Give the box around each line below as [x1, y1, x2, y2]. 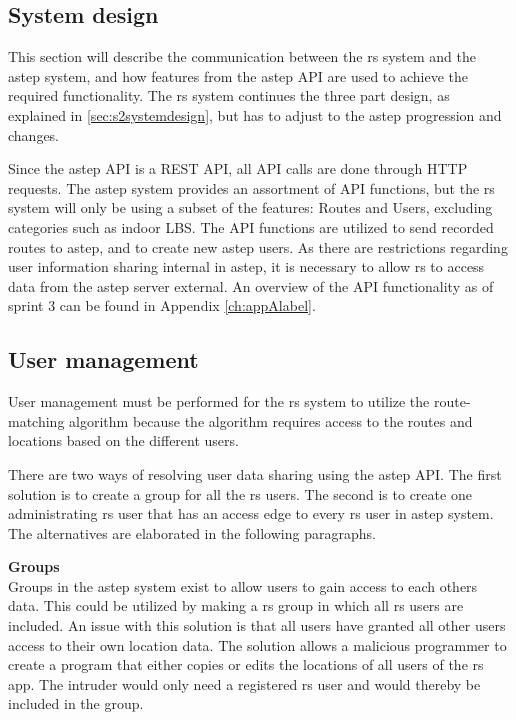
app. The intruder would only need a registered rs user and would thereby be [8, 673, 481, 694]
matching [8, 410, 65, 431]
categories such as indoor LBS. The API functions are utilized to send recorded [8, 216, 494, 237]
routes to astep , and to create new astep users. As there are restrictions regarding [8, 236, 508, 257]
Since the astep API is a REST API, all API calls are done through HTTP [8, 158, 468, 179]
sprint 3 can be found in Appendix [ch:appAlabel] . [8, 295, 316, 316]
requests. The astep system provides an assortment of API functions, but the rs [8, 177, 495, 198]
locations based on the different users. [8, 430, 239, 451]
